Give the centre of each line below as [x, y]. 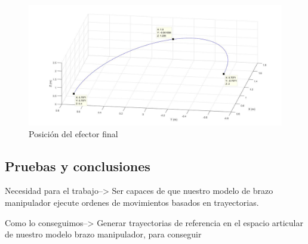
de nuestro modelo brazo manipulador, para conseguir [103, 234]
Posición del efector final [73, 133]
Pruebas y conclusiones [78, 166]
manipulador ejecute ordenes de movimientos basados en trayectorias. [132, 203]
